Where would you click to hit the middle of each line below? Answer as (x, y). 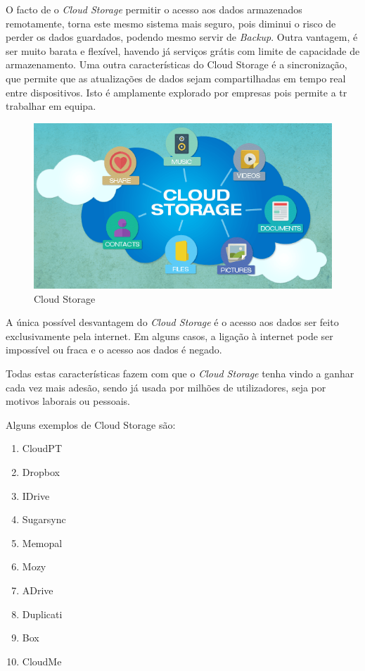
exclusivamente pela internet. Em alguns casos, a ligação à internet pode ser (169, 335)
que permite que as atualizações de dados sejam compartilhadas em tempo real (176, 78)
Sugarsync (44, 519)
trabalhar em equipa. (51, 106)
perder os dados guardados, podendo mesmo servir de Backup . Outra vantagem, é (182, 37)
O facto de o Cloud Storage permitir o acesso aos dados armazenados (154, 9)
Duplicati (42, 614)
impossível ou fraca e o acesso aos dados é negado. (114, 350)
